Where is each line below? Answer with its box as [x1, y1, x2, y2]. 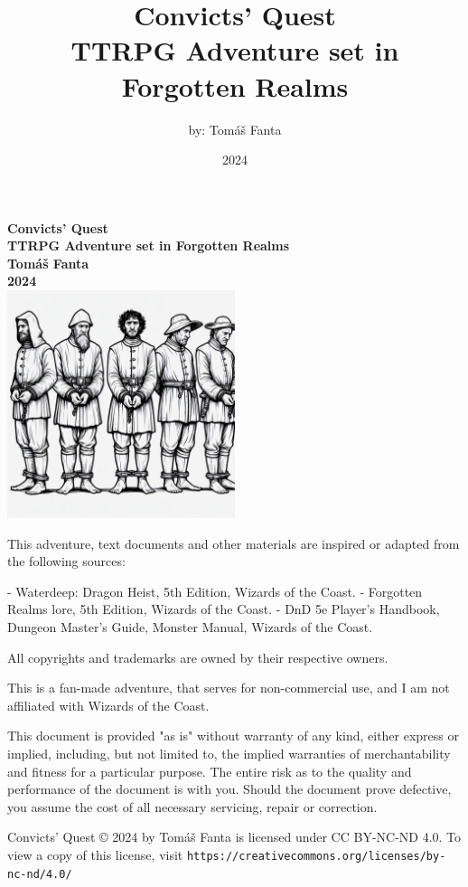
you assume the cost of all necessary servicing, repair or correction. [7, 797, 378, 816]
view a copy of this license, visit [7, 845, 183, 863]
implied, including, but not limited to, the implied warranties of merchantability [7, 744, 451, 762]
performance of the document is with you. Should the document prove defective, [7, 779, 452, 798]
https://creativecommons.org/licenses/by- [186, 849, 446, 863]
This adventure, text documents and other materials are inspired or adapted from [7, 533, 460, 552]
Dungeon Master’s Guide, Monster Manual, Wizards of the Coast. [7, 618, 373, 637]
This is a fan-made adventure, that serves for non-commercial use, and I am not [7, 678, 450, 697]
